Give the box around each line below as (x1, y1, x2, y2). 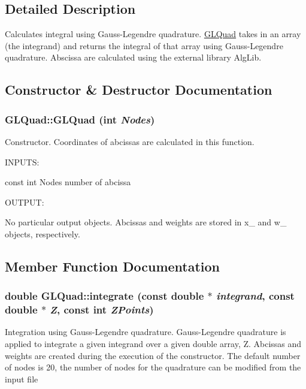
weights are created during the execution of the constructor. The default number (5, 349, 301, 361)
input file (5, 372, 38, 385)
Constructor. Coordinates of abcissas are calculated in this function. (5, 135, 255, 147)
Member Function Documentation (5, 257, 220, 275)
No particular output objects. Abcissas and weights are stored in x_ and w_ (5, 216, 287, 228)
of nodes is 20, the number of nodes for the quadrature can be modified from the (5, 361, 301, 373)
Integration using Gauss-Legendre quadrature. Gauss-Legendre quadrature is (5, 325, 286, 338)
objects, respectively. (5, 227, 80, 240)
